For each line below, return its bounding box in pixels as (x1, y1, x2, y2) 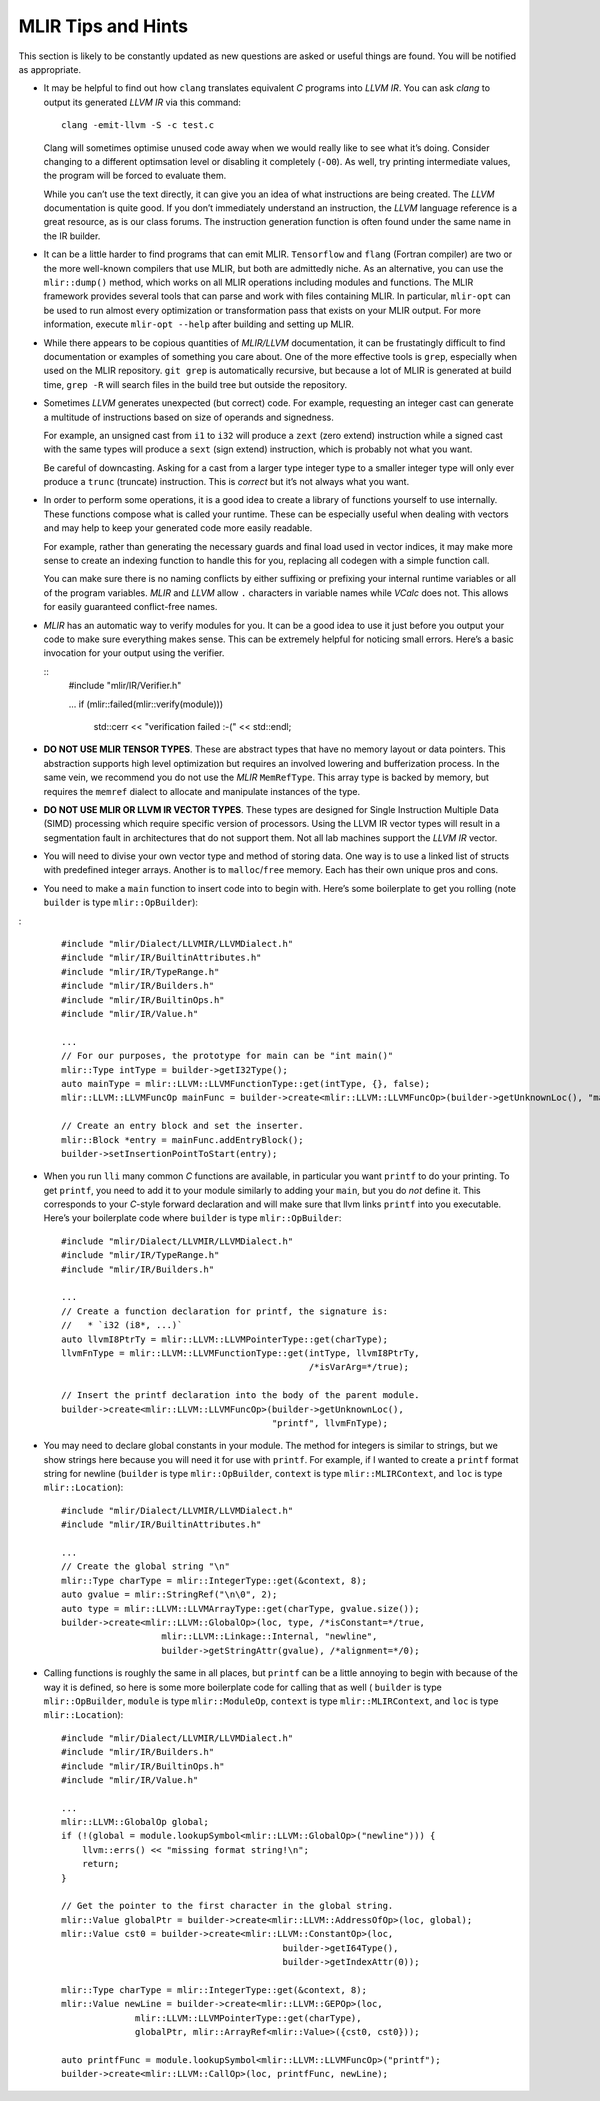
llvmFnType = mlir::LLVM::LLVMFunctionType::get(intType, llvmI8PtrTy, (61, 1347, 420, 1359)
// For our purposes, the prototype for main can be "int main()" (61, 1050, 394, 1062)
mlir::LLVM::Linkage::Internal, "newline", (161, 1631, 378, 1642)
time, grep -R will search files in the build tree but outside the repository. (43, 378, 348, 390)
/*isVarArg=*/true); (308, 1361, 410, 1373)
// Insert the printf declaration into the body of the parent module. (61, 1390, 420, 1401)
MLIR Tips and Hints (18, 15, 189, 37)
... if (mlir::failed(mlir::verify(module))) (68, 698, 224, 710)
